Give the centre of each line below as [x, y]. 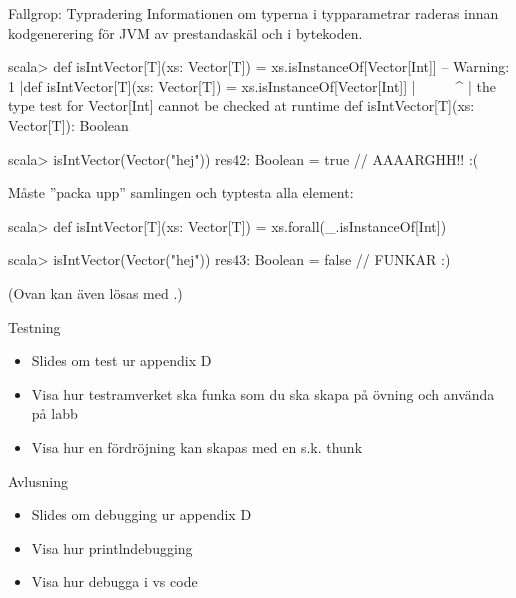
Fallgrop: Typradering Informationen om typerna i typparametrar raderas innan [253, 13]
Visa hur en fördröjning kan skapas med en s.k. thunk [197, 446]
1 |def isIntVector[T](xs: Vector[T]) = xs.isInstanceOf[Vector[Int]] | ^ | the [252, 85]
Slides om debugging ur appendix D [141, 514]
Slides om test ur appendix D [121, 360]
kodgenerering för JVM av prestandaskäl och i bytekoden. [185, 32]
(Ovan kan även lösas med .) [95, 292]
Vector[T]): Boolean [68, 124]
